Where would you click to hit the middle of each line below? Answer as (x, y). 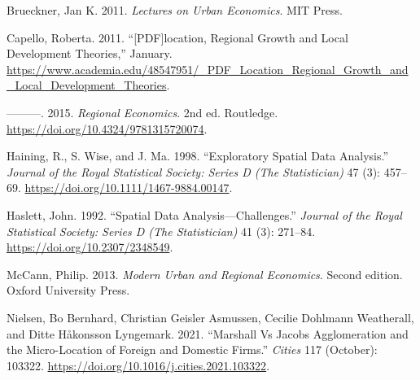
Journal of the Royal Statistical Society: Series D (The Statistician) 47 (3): (193, 171)
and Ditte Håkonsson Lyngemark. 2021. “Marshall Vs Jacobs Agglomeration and (208, 333)
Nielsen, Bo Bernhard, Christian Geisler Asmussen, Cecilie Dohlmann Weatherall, (210, 317)
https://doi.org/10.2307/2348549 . (90, 247)
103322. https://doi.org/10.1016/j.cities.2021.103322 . (138, 365)
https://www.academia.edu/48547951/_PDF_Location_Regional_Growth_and (208, 69)
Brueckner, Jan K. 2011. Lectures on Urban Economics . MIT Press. (175, 10)
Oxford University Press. (68, 290)
